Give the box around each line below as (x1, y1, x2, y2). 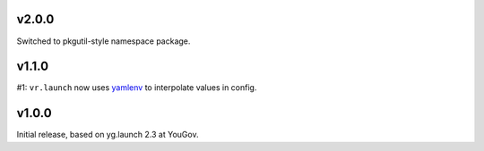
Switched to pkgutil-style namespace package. (16, 36, 191, 46)
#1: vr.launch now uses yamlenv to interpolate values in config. (16, 82, 257, 93)
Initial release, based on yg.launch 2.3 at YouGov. (16, 130, 199, 140)
